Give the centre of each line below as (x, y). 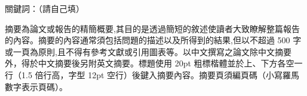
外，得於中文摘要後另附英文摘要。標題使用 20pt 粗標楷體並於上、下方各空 (150, 63)
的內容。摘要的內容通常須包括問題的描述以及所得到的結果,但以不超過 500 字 (153, 40)
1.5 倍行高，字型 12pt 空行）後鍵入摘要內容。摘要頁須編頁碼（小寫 (152, 74)
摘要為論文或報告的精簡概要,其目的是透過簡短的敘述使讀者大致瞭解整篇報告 (152, 28)
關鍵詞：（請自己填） (44, 8)
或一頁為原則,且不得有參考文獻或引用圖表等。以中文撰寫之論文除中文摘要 (148, 51)
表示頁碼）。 (44, 86)
